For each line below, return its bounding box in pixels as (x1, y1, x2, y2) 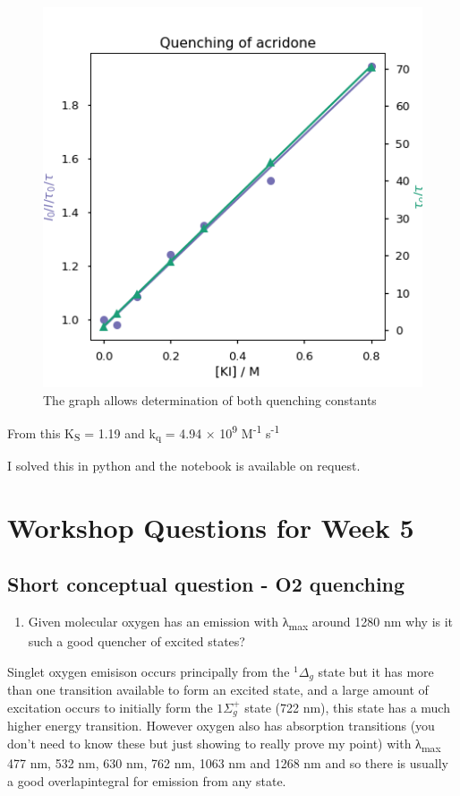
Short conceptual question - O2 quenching (7, 570, 405, 598)
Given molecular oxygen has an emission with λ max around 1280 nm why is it (28, 612, 454, 633)
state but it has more (318, 662, 434, 680)
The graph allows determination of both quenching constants (43, 390, 377, 409)
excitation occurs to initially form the (7, 697, 213, 716)
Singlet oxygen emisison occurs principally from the (7, 662, 290, 680)
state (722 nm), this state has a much (244, 697, 450, 716)
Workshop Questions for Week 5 (7, 508, 414, 545)
